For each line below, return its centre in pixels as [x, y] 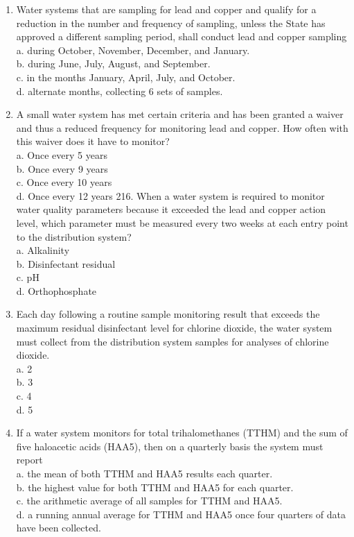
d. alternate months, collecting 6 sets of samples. [120, 91]
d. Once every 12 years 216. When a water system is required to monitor [170, 195]
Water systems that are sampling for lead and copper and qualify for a [166, 9]
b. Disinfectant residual [66, 263]
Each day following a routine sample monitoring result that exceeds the [168, 314]
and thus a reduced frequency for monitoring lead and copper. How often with [182, 127]
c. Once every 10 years [64, 182]
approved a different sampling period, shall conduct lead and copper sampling [182, 36]
